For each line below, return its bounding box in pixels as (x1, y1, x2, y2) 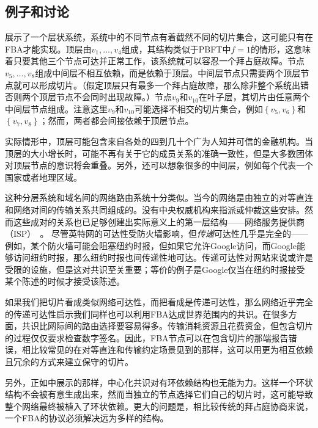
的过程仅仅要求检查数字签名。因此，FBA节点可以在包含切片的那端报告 (5, 331, 289, 344)
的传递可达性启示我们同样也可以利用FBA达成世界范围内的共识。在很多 (5, 307, 289, 320)
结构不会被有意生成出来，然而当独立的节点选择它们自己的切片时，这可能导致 (5, 388, 313, 401)
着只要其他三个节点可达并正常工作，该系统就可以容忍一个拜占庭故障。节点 (5, 54, 305, 67)
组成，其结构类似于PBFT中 (121, 42, 231, 55)
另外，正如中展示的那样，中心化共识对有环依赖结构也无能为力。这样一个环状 (5, 375, 313, 388)
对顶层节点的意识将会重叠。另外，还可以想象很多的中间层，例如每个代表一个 (5, 159, 313, 172)
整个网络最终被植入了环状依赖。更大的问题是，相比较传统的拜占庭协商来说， (5, 399, 313, 412)
